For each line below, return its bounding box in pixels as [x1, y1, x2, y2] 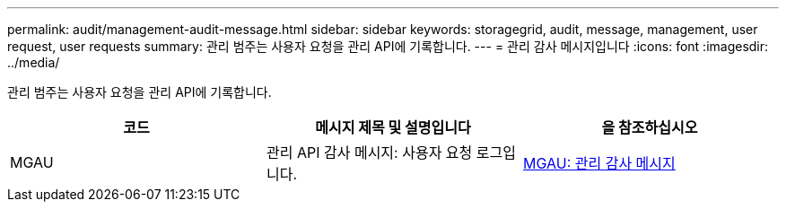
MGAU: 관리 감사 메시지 [522, 154, 676, 172]
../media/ [7, 55, 60, 70]
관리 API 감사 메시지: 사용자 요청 [266, 144, 473, 161]
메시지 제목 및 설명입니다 [315, 118, 471, 136]
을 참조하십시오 [601, 118, 698, 136]
